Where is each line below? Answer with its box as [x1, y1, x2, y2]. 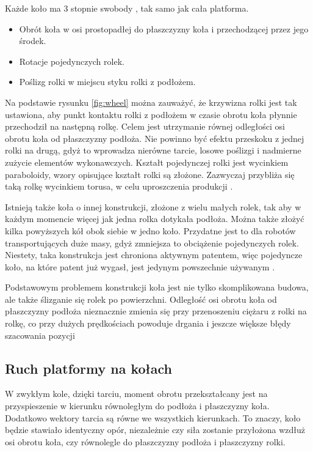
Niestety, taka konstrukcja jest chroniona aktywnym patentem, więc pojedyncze [5, 248, 303, 261]
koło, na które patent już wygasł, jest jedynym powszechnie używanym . [5, 260, 275, 273]
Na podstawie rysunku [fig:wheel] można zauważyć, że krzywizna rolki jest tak [5, 95, 297, 108]
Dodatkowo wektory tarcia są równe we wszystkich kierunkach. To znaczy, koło [5, 411, 301, 424]
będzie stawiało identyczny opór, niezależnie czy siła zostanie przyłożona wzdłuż [5, 423, 305, 436]
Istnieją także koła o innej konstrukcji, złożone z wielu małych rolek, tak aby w [5, 200, 301, 213]
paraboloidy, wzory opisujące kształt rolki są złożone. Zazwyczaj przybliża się [5, 168, 295, 180]
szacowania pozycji [5, 328, 75, 341]
